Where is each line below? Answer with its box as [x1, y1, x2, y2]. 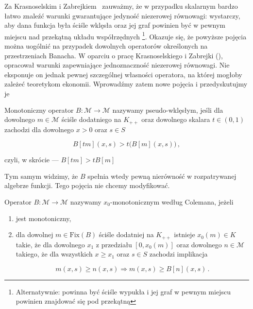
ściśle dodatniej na [99, 229, 154, 240]
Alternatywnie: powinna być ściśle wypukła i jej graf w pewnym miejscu [16, 286, 231, 296]
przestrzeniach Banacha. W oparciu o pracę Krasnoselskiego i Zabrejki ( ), [4, 50, 223, 60]
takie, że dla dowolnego [16, 239, 85, 249]
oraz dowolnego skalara [141, 114, 210, 124]
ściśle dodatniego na [61, 114, 121, 124]
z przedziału [96, 239, 132, 249]
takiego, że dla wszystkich [16, 249, 93, 259]
